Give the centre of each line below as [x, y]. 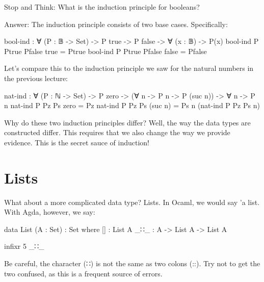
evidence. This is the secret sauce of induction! [77, 142]
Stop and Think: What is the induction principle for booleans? [102, 7]
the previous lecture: [36, 78]
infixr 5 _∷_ [24, 246]
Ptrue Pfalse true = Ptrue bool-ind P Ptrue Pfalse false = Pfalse [105, 51]
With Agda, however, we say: [50, 212]
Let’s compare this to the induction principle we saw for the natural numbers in [129, 68]
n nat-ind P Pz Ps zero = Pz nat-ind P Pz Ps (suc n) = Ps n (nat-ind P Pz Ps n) [132, 105]
